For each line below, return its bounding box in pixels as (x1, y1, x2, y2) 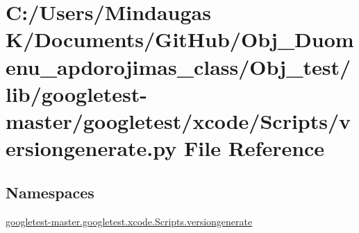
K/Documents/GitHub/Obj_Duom (6, 25, 354, 53)
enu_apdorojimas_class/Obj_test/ (6, 52, 351, 80)
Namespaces (6, 181, 94, 202)
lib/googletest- (6, 79, 148, 107)
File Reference (184, 134, 325, 162)
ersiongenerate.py (6, 134, 177, 162)
